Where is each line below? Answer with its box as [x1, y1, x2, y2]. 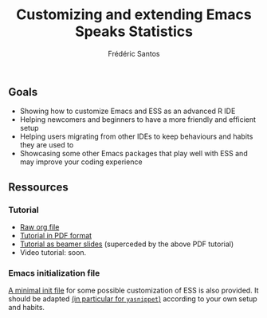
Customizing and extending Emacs [15, 6, 253, 24]
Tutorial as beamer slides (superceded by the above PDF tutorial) [19, 239, 234, 249]
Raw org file [19, 222, 60, 232]
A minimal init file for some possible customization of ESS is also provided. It [8, 285, 259, 296]
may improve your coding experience [19, 157, 143, 167]
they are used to [19, 140, 74, 150]
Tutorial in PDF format [19, 231, 92, 241]
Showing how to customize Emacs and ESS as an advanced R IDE [19, 106, 236, 116]
